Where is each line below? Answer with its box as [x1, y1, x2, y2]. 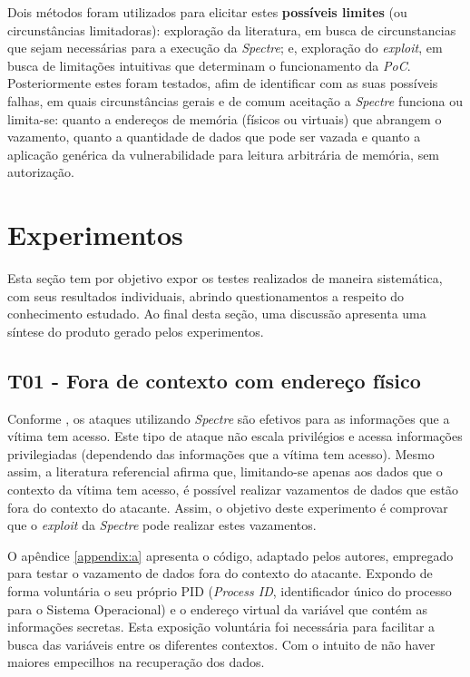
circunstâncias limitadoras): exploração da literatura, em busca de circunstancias [7, 20, 456, 39]
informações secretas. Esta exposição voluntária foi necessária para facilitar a [7, 617, 436, 636]
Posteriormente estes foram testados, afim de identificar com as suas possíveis [7, 74, 438, 93]
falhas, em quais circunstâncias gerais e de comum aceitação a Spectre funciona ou [7, 91, 464, 110]
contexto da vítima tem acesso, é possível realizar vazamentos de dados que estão [7, 480, 459, 499]
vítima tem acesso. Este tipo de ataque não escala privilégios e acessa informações [7, 427, 463, 446]
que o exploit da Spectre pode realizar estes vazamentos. [7, 515, 317, 535]
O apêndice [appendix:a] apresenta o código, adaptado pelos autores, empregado [7, 545, 454, 564]
